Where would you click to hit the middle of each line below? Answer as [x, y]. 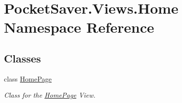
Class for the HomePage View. [50, 95]
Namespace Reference [79, 27]
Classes [23, 58]
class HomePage [28, 78]
